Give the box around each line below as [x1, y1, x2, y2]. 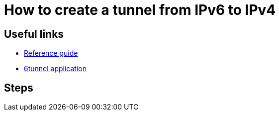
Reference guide [24, 49, 78, 58]
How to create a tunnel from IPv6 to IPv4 [4, 1, 276, 18]
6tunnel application [24, 64, 87, 73]
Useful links [4, 27, 64, 40]
